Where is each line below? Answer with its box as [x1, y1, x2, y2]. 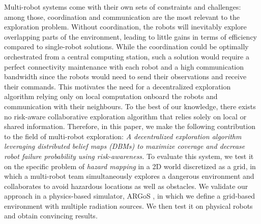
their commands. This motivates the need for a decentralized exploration [4, 81, 231, 91]
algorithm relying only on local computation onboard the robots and [4, 91, 218, 102]
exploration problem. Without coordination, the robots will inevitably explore [4, 21, 247, 32]
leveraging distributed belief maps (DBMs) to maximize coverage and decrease [4, 141, 245, 151]
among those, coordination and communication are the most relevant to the [4, 11, 240, 22]
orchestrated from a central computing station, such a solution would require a [4, 51, 249, 61]
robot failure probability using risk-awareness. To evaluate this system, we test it [4, 150, 254, 161]
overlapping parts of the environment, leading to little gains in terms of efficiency [4, 31, 257, 42]
